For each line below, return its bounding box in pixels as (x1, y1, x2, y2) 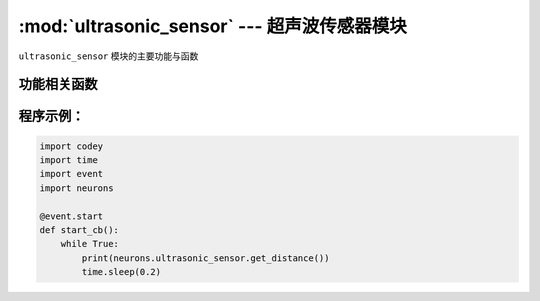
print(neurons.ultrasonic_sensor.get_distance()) (81, 252, 330, 264)
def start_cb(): (39, 224, 120, 235)
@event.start (39, 210, 104, 222)
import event (39, 168, 104, 180)
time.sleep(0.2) (81, 266, 162, 278)
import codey (39, 140, 104, 152)
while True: (60, 238, 120, 250)
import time (39, 154, 99, 165)
